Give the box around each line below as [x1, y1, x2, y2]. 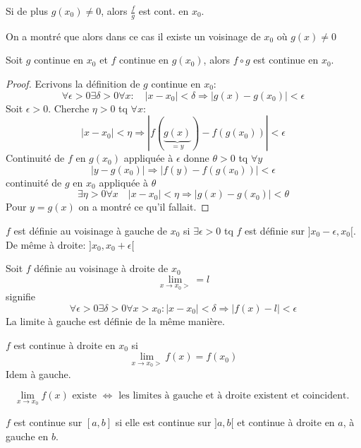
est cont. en [138, 4, 189, 18]
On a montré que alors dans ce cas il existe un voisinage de [6, 28, 261, 43]
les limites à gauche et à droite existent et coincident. [118, 391, 350, 401]
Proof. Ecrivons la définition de [6, 76, 140, 91]
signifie [6, 289, 36, 304]
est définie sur [245, 223, 305, 237]
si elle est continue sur [115, 415, 212, 430]
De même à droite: [6, 237, 86, 252]
